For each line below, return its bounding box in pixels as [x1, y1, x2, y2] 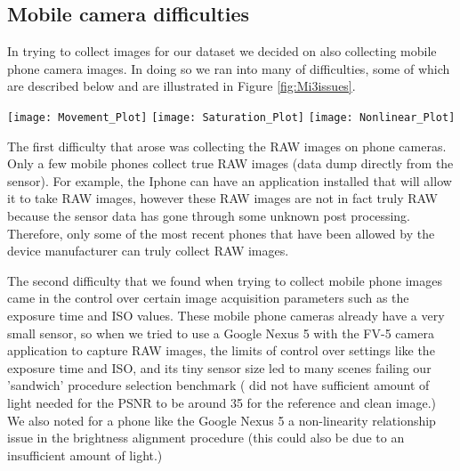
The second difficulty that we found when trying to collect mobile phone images [7, 271, 443, 289]
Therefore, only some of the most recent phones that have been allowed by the [7, 223, 435, 242]
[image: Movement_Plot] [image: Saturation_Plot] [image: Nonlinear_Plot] [7, 110, 456, 124]
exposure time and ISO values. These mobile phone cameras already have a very [7, 305, 445, 324]
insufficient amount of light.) [7, 445, 163, 464]
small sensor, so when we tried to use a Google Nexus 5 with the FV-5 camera [7, 323, 434, 342]
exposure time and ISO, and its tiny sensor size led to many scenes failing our [7, 358, 432, 377]
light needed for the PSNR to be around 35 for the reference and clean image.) [7, 393, 437, 411]
